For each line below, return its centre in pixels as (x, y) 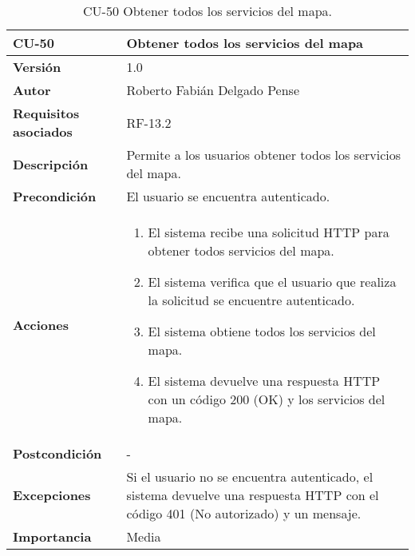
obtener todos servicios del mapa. (241, 250)
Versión (37, 67)
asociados (43, 131)
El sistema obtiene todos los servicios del (262, 331)
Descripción (51, 164)
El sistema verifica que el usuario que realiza (272, 282)
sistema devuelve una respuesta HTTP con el (253, 495)
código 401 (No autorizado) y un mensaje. (244, 513)
